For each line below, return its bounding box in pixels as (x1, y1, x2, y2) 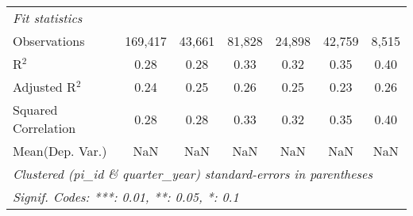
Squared (13, 100, 58, 119)
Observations (13, 32, 85, 50)
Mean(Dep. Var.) (13, 142, 107, 160)
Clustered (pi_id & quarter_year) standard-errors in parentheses (13, 165, 373, 183)
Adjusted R (13, 78, 76, 96)
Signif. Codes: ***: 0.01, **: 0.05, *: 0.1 (13, 188, 239, 206)
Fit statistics (13, 9, 83, 27)
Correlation (13, 119, 76, 137)
